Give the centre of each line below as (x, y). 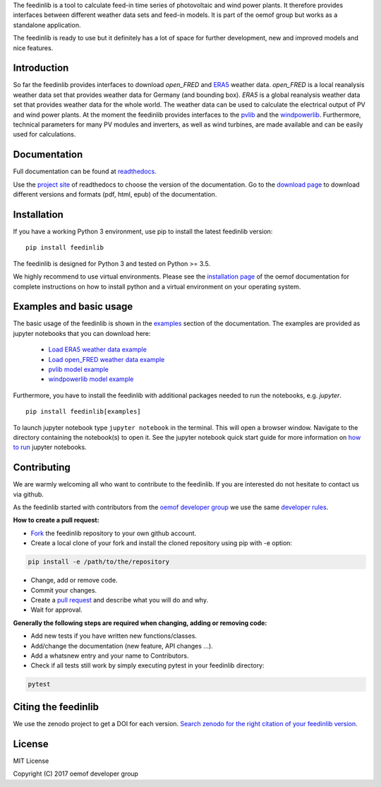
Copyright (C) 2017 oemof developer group (76, 774)
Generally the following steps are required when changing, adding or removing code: (140, 623)
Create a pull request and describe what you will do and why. (119, 600)
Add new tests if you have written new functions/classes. (114, 636)
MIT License (31, 761)
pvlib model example (78, 369)
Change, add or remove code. (74, 581)
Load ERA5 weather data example (98, 349)
